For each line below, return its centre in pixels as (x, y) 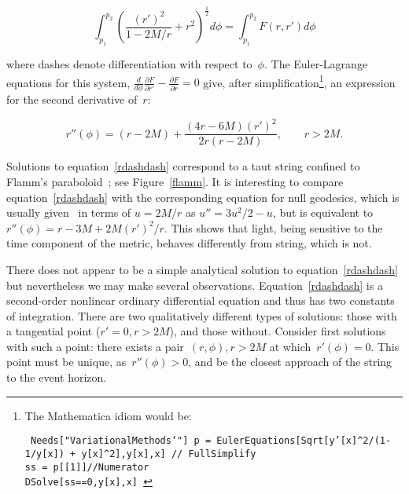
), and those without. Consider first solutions (278, 331)
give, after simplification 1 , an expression (299, 81)
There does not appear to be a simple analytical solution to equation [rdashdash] (202, 269)
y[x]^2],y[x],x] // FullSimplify (169, 454)
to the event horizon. (57, 377)
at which (290, 346)
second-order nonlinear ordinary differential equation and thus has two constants (201, 300)
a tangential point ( (53, 331)
